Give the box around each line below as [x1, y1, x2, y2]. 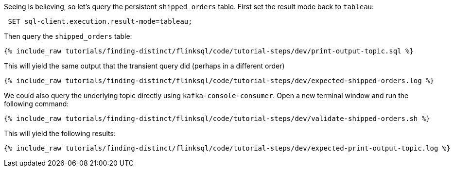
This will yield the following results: [4, 129, 116, 137]
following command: [4, 100, 69, 108]
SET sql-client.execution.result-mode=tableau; [8, 17, 192, 25]
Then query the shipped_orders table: [4, 32, 132, 40]
